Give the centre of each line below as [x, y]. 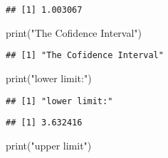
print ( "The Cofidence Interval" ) [74, 32]
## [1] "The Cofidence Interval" [85, 56]
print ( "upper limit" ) [49, 145]
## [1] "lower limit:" [59, 101]
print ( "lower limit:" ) [49, 78]
